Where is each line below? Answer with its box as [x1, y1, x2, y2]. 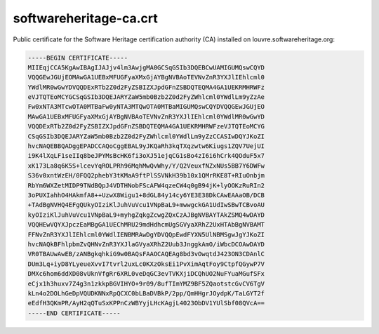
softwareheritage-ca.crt [13, 11, 158, 26]
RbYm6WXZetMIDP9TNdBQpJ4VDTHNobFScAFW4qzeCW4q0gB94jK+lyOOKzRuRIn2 [27, 181, 265, 189]
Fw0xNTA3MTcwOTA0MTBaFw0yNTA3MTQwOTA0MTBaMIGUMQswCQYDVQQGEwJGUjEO [27, 102, 265, 111]
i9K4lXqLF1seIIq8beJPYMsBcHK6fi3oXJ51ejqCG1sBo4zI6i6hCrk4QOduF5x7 [27, 152, 265, 160]
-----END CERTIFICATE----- [27, 309, 121, 317]
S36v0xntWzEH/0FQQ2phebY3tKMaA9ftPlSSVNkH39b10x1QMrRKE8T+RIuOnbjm [27, 172, 265, 180]
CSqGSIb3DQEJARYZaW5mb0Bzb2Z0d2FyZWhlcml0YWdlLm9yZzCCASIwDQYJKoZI [27, 132, 265, 140]
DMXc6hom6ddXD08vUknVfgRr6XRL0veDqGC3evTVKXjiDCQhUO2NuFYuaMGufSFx [27, 270, 265, 278]
